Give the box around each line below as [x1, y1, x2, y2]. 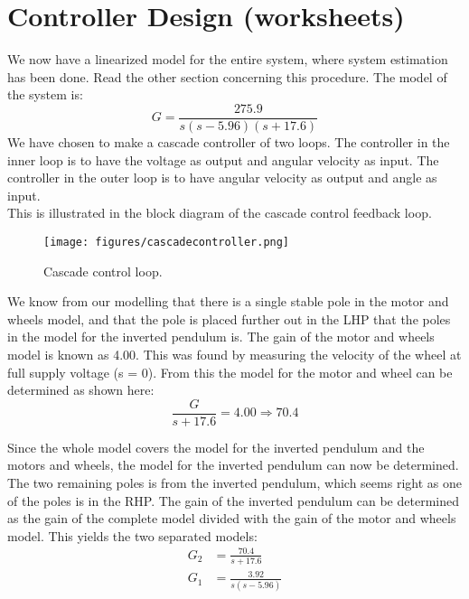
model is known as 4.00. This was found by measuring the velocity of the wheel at [7, 344, 462, 363]
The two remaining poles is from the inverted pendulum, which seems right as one [7, 473, 462, 491]
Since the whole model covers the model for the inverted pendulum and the [7, 437, 425, 456]
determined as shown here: [7, 380, 155, 399]
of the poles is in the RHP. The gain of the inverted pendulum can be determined [7, 491, 459, 510]
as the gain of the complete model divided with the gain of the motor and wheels [7, 509, 456, 528]
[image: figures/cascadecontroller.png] [43, 235, 290, 248]
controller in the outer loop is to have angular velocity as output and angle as [7, 168, 437, 187]
